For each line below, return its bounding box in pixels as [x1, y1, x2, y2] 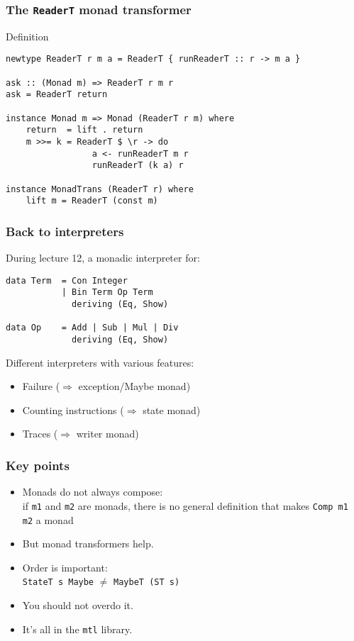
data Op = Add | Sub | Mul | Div [6, 323, 179, 333]
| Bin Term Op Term [61, 287, 153, 298]
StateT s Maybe [22, 577, 94, 588]
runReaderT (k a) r [92, 160, 184, 171]
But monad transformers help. [22, 536, 154, 551]
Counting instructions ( [22, 402, 124, 417]
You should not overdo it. [22, 598, 133, 612]
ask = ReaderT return [6, 89, 108, 100]
